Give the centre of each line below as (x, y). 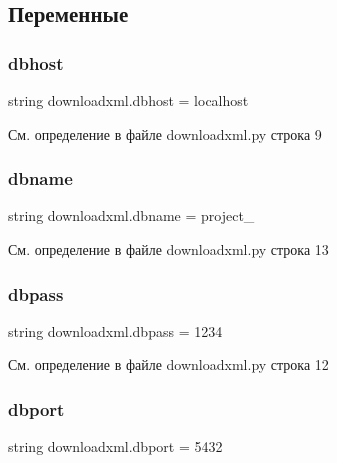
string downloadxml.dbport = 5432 (115, 446)
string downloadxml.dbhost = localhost (128, 100)
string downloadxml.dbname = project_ (131, 215)
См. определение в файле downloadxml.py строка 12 (168, 364)
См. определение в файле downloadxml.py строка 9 (165, 133)
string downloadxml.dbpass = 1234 (115, 330)
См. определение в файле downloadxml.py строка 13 (168, 249)
